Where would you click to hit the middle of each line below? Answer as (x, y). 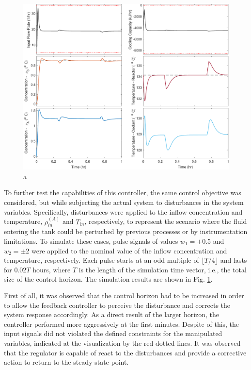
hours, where (52, 269)
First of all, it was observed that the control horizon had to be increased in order (124, 295)
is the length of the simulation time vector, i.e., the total (163, 269)
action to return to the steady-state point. (66, 362)
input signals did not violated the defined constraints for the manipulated (113, 333)
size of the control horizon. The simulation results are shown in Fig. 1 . (108, 279)
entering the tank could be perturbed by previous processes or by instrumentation (126, 231)
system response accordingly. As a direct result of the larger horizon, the (112, 314)
